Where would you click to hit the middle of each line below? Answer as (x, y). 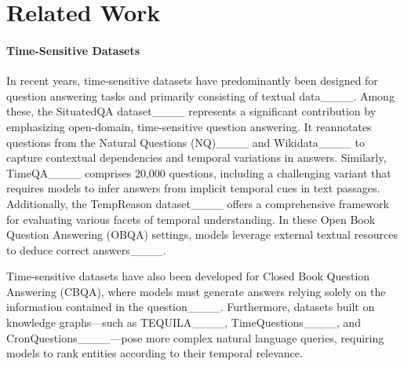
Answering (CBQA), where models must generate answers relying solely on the (196, 291)
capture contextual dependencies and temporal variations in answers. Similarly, (197, 157)
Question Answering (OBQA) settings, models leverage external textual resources (202, 234)
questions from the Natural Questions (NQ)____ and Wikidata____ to (186, 142)
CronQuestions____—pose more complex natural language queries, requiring (195, 337)
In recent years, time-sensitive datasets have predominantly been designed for (192, 81)
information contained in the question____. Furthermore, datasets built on (191, 307)
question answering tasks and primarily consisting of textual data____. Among (200, 95)
